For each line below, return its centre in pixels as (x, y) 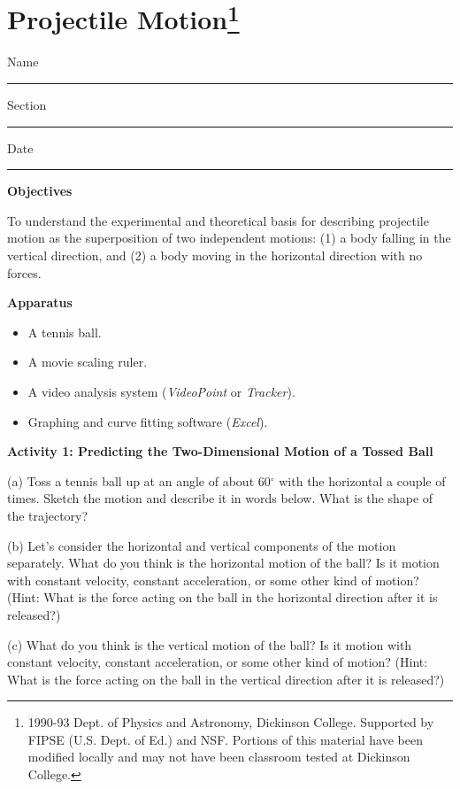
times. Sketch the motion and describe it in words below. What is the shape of (220, 498)
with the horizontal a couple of (362, 480)
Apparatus (40, 302)
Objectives (40, 191)
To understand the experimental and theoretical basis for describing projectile (218, 220)
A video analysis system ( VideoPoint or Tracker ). (161, 391)
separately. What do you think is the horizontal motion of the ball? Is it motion (223, 563)
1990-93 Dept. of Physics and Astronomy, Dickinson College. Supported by (231, 722)
